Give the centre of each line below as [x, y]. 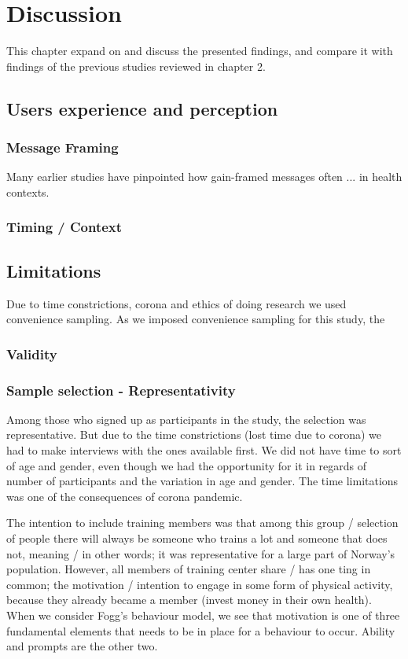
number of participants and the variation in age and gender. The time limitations [202, 481]
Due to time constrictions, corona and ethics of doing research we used [176, 303]
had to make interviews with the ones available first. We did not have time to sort [204, 449]
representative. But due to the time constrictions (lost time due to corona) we [194, 434]
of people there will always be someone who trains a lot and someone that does [197, 538]
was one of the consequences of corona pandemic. [125, 496]
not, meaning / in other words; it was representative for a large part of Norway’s [201, 553]
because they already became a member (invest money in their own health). [189, 600]
